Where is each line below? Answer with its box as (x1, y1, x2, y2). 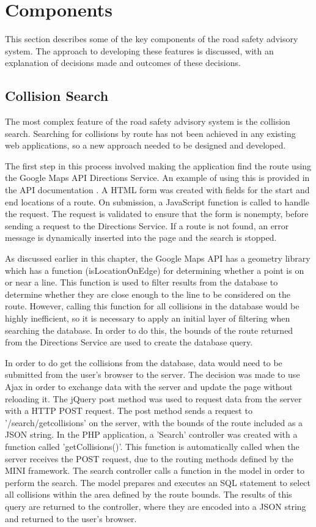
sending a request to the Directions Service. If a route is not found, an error (5, 219, 289, 232)
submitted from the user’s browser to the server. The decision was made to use (5, 368, 300, 381)
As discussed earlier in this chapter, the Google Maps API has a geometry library (5, 252, 310, 265)
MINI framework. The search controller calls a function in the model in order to (5, 464, 305, 477)
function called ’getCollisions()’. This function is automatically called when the (5, 440, 299, 452)
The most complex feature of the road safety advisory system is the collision (5, 115, 290, 128)
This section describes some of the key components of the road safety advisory (5, 32, 298, 45)
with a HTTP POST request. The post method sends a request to (5, 404, 252, 417)
